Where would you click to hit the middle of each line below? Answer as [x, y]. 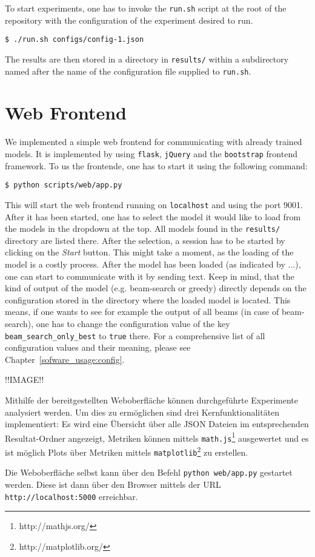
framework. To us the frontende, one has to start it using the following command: [156, 165]
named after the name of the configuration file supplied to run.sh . [128, 71]
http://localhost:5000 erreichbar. [71, 496]
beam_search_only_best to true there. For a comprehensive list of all [135, 335]
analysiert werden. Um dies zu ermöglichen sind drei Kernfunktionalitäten [142, 412]
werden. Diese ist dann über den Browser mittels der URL [113, 484]
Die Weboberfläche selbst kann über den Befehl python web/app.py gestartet [149, 472]
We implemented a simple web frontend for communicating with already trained [154, 142]
